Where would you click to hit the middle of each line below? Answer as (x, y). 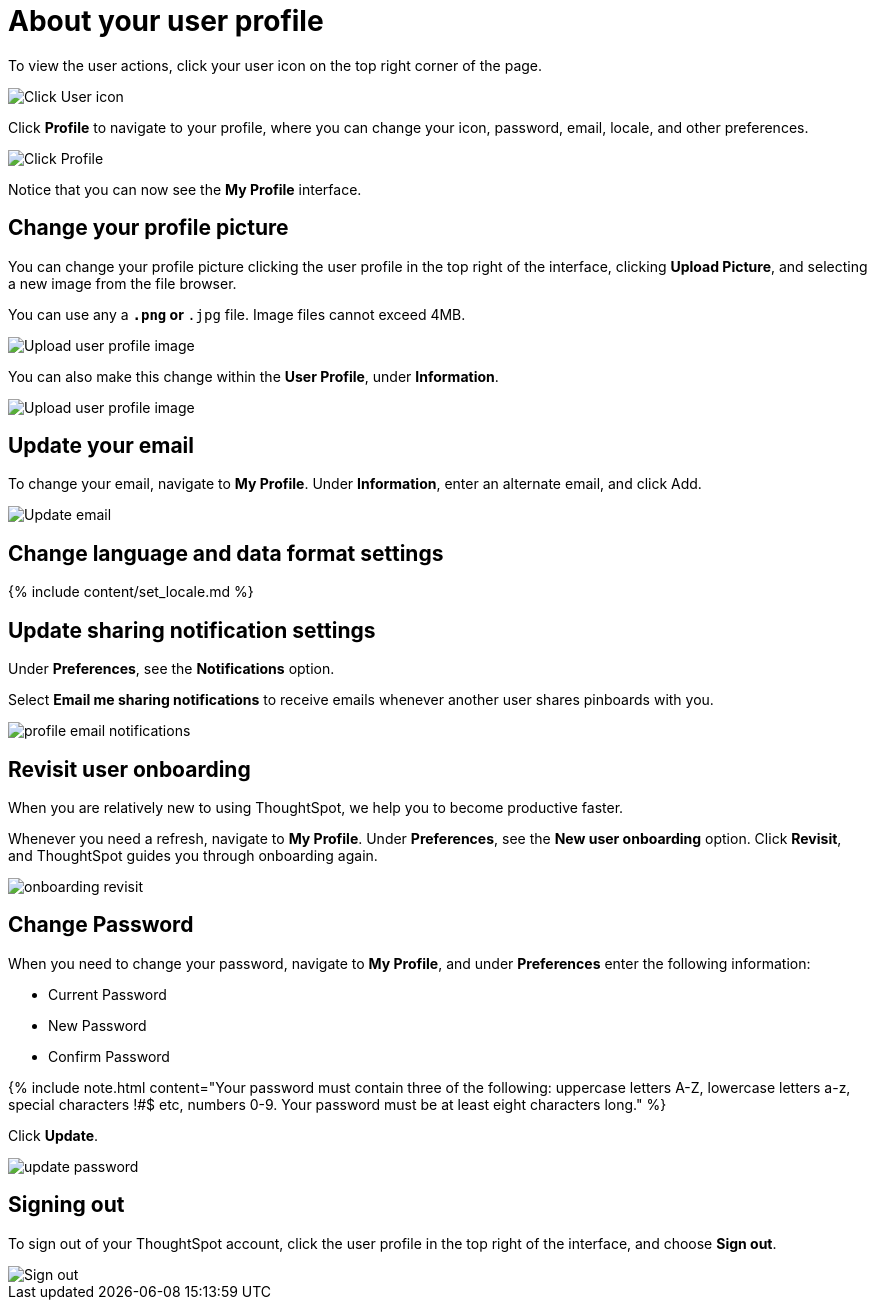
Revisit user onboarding (129, 769)
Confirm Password (109, 1056)
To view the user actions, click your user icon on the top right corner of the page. (275, 65)
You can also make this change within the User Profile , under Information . (253, 376)
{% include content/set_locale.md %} (131, 592)
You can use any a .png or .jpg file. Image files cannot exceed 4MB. (237, 314)
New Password (97, 1025)
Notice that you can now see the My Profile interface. (185, 189)
